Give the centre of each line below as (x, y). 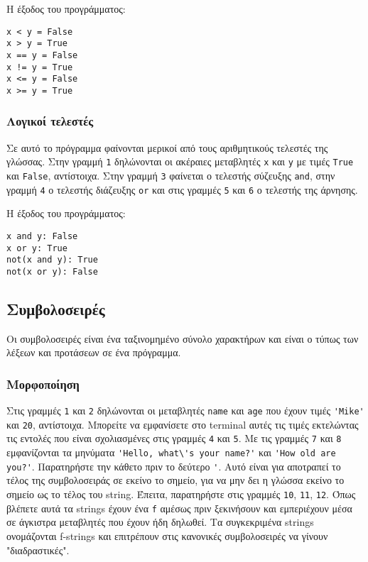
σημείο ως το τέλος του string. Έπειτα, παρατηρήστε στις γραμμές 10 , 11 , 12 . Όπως (181, 494)
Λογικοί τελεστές (50, 121)
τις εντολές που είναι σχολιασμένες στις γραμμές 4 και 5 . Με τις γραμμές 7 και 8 (174, 438)
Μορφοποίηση (43, 384)
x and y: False (42, 236)
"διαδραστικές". (38, 550)
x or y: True (37, 248)
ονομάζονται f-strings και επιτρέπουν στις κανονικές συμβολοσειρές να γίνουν (167, 535)
